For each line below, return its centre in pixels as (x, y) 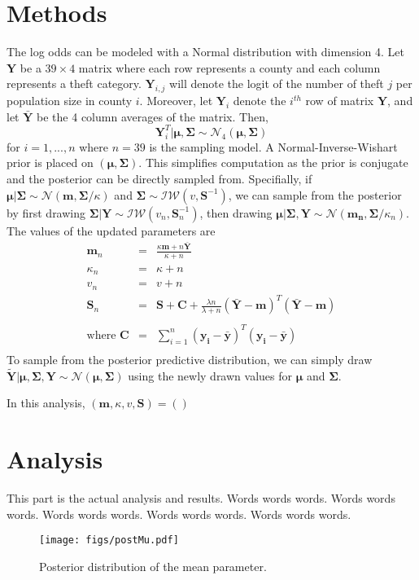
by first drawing (46, 212)
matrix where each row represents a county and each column (229, 67)
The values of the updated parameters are (111, 230)
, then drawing (236, 212)
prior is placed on (50, 163)
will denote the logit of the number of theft (277, 83)
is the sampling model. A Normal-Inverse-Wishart (273, 146)
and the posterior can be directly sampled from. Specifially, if (159, 178)
